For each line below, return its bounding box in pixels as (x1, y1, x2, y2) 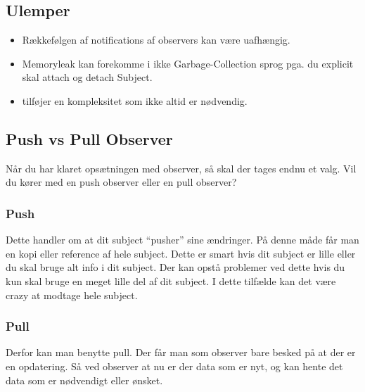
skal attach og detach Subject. (22, 70, 153, 84)
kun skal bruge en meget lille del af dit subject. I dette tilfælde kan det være (6, 273, 336, 288)
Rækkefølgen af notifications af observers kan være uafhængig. (22, 32, 290, 47)
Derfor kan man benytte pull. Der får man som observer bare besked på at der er (6, 345, 356, 360)
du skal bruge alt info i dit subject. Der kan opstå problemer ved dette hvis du (6, 260, 345, 274)
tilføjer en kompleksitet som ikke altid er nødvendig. (22, 93, 248, 108)
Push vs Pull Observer (6, 127, 173, 149)
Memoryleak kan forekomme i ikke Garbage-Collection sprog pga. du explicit (22, 56, 354, 70)
